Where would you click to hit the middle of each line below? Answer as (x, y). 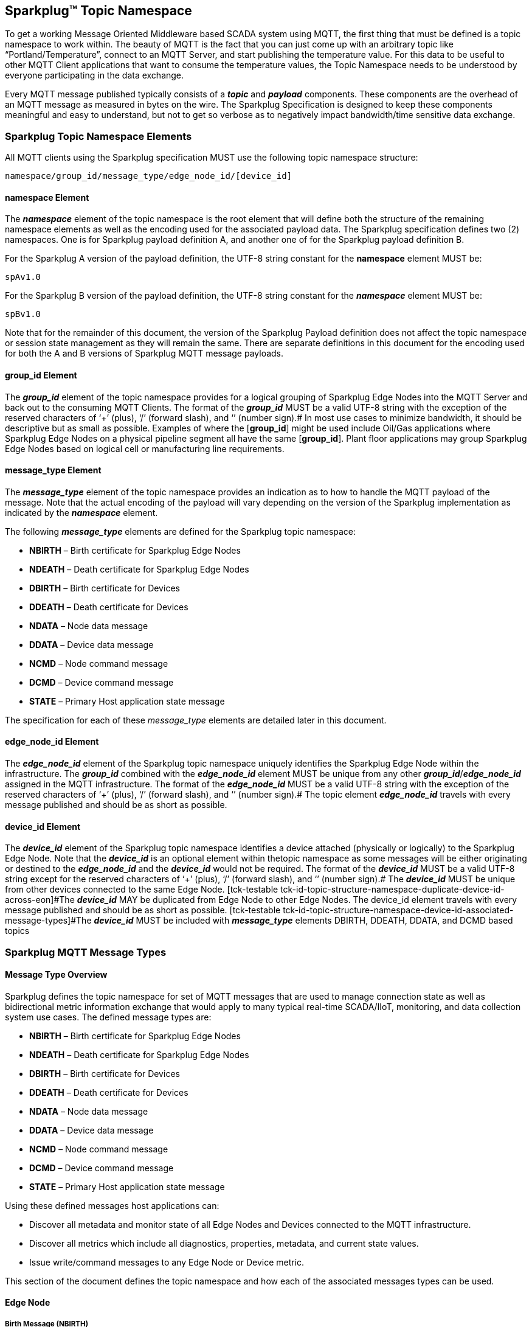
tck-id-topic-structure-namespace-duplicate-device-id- (392, 890)
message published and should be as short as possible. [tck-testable (143, 910)
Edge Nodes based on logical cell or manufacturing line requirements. (145, 448)
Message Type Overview (56, 975)
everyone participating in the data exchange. (95, 75)
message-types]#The (48, 921)
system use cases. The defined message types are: (108, 1017)
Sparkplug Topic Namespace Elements (98, 136)
